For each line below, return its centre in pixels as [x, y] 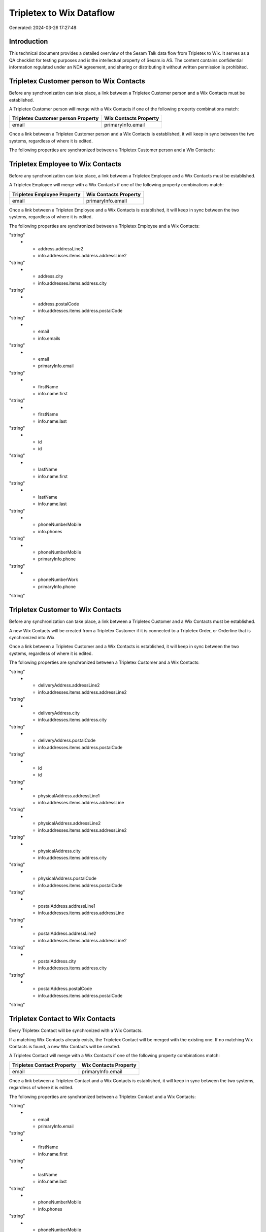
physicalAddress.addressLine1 [69, 795]
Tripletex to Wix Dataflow [62, 13]
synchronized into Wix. [33, 637]
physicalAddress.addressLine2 [69, 823]
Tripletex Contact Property [44, 1065]
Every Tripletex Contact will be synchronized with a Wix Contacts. [76, 1030]
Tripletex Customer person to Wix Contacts [77, 81]
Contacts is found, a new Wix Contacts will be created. [65, 1046]
